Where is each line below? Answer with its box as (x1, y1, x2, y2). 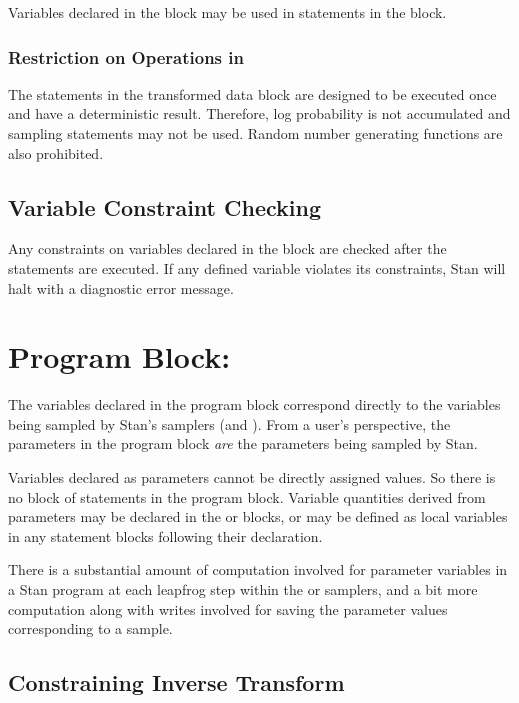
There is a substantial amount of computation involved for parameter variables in (8, 559, 508, 580)
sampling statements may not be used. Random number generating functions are (8, 123, 503, 143)
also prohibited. (8, 142, 104, 163)
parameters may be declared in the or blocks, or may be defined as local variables (8, 506, 508, 527)
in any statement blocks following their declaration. (8, 525, 323, 546)
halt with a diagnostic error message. (8, 277, 234, 298)
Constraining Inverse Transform (8, 667, 345, 698)
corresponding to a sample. (8, 618, 173, 639)
